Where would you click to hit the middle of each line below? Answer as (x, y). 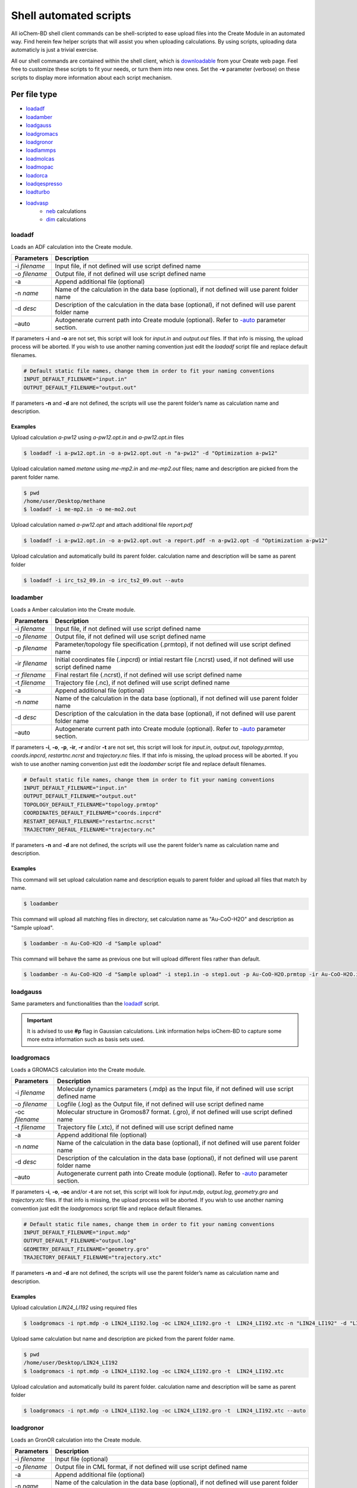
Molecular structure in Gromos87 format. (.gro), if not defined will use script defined (175, 1112)
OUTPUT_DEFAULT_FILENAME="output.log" (80, 1241)
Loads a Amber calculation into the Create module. (73, 609)
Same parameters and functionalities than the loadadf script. (85, 1004)
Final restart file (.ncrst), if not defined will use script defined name (148, 674)
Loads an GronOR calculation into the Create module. (76, 1440)
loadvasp (37, 203)
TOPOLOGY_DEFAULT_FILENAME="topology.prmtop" (91, 804)
